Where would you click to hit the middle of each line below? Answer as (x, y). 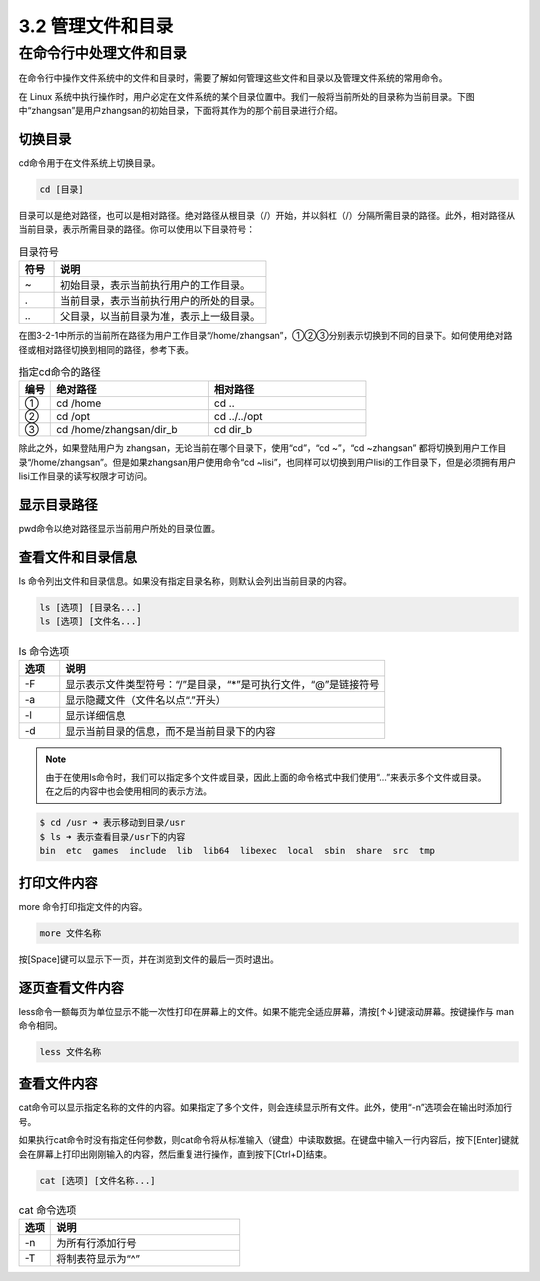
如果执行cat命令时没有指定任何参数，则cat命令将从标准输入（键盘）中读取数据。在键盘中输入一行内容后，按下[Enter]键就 (268, 1140)
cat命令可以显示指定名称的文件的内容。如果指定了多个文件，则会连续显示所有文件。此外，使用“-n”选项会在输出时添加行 (265, 1107)
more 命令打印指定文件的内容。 (83, 906)
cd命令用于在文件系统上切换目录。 (89, 163)
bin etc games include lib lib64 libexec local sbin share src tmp (237, 851)
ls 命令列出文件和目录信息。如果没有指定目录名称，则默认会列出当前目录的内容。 (185, 581)
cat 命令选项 (47, 1210)
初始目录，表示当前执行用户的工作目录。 (155, 285)
